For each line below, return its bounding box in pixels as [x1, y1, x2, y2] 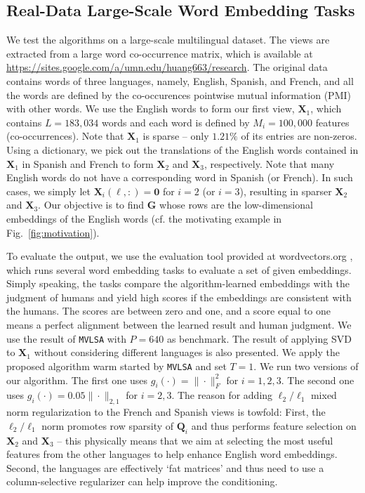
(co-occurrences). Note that [6, 129, 124, 143]
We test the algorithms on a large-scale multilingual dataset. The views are [6, 32, 330, 47]
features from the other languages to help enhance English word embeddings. [6, 447, 338, 461]
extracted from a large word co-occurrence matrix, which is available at [6, 46, 313, 60]
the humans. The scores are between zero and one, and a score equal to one [6, 303, 331, 318]
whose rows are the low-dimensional [159, 197, 313, 212]
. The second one [281, 372, 354, 387]
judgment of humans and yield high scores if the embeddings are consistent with [6, 289, 352, 304]
